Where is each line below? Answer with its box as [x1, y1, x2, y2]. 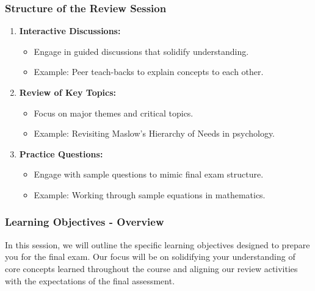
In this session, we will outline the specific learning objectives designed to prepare [5, 238, 310, 251]
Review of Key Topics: [19, 86, 117, 98]
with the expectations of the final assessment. [5, 274, 175, 287]
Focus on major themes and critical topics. [34, 106, 194, 119]
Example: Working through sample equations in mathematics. [34, 188, 266, 201]
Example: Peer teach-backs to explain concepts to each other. [34, 65, 264, 78]
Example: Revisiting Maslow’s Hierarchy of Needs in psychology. [34, 127, 275, 140]
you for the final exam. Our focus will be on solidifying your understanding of [5, 250, 295, 263]
